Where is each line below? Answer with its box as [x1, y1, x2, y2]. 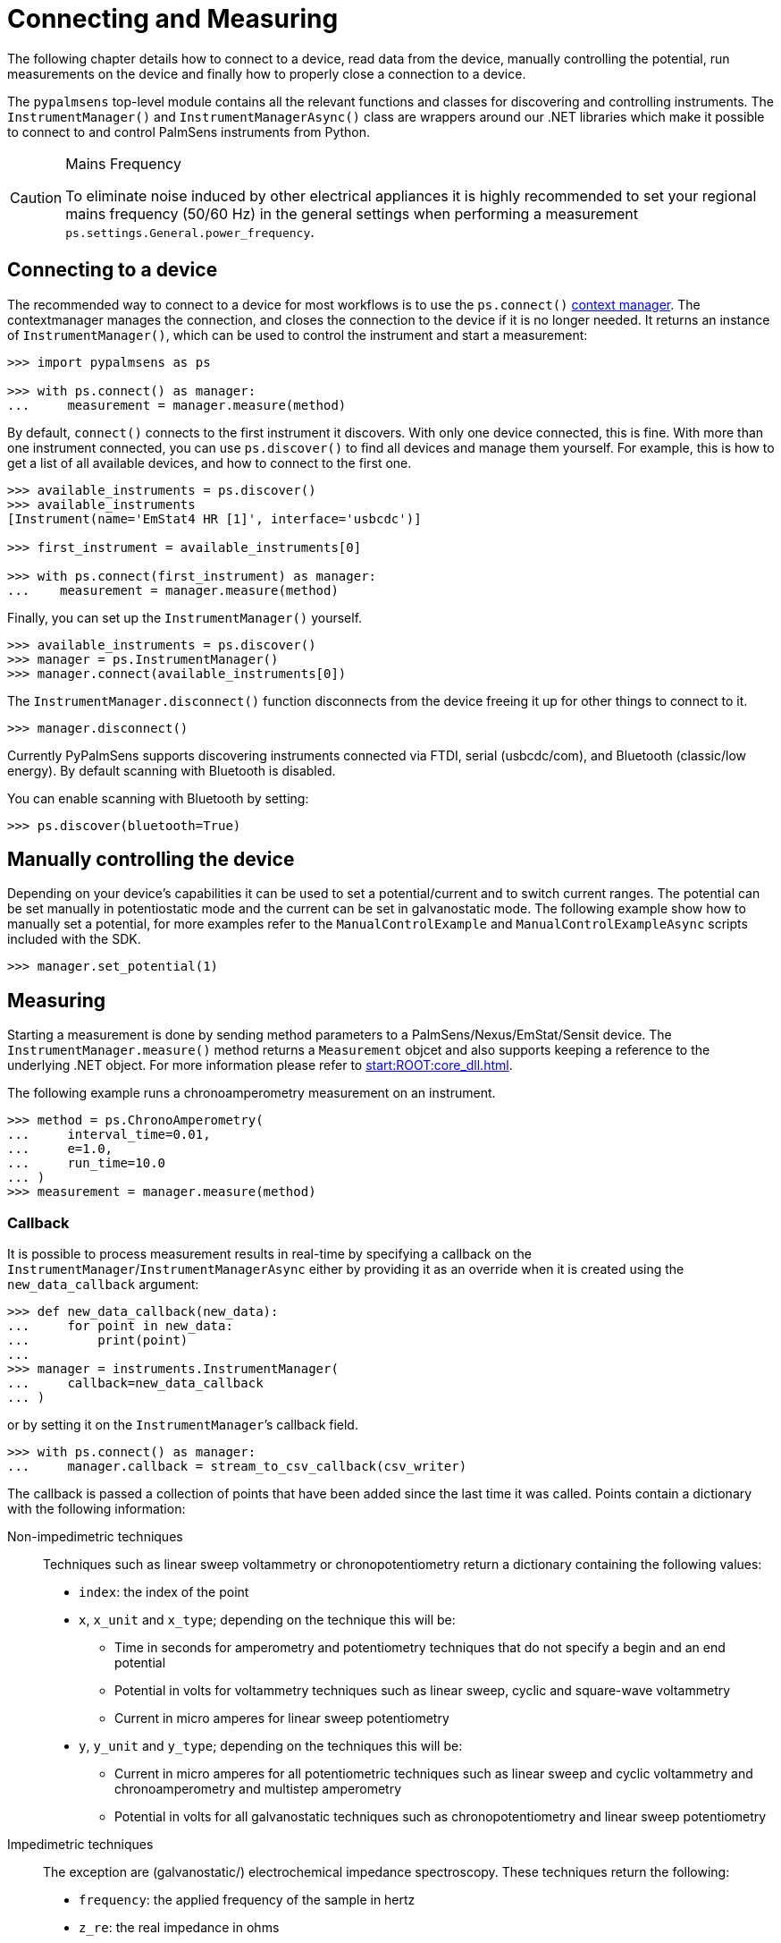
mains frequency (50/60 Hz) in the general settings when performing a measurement [65, 204, 638, 223]
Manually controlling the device [7, 848, 295, 871]
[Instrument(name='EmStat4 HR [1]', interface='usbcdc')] [7, 511, 422, 526]
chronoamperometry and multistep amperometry [114, 1781, 402, 1797]
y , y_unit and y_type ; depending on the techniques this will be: [79, 1738, 463, 1754]
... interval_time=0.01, [7, 1127, 211, 1142]
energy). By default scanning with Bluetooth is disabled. [7, 762, 336, 778]
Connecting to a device [7, 259, 218, 282]
